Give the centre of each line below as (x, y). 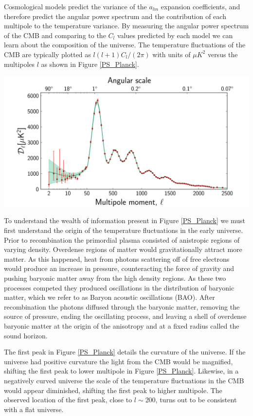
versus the (223, 54)
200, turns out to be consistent (191, 400)
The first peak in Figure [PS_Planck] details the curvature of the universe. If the (125, 352)
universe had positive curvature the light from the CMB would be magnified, (118, 361)
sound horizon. (26, 335)
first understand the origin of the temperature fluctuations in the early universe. (124, 230)
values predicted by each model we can (175, 35)
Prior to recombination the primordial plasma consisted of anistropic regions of (122, 239)
